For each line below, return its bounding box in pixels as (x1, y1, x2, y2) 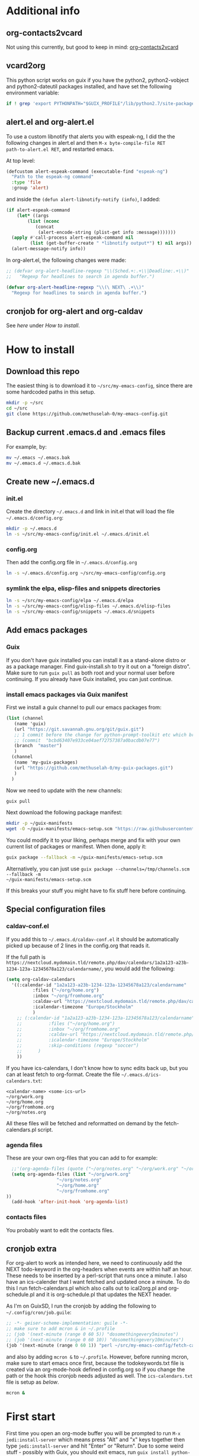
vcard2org (6, 61, 46, 71)
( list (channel (6, 716, 44, 721)
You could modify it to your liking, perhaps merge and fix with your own (6, 837, 181, 844)
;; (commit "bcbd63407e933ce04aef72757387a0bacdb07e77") (14, 738, 161, 743)
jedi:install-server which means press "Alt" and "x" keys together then (6, 1436, 185, 1443)
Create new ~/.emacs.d (6, 476, 95, 486)
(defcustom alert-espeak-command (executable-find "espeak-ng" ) (6, 168, 168, 175)
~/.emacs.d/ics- (121, 1072, 162, 1078)
